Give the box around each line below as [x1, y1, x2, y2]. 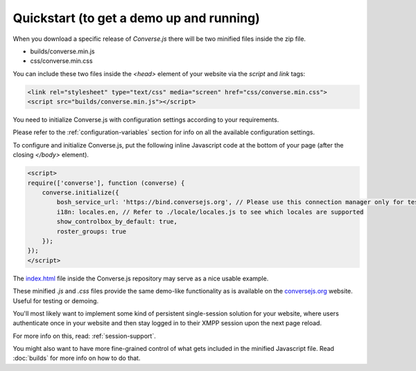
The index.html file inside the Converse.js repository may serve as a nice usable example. [12, 274, 269, 282]
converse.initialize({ [42, 189, 119, 197]
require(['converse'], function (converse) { [27, 179, 185, 187]
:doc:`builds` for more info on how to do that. [12, 354, 141, 363]
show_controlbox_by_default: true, [56, 218, 178, 226]
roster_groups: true [56, 227, 127, 235]
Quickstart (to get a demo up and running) [12, 10, 260, 26]
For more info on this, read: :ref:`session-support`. [12, 332, 156, 340]
